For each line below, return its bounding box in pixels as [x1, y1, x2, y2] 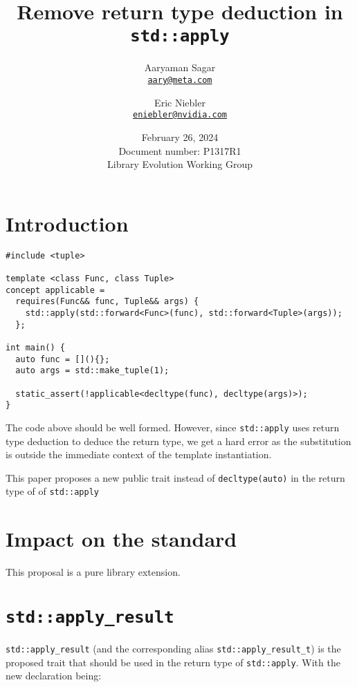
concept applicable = [6, 285, 105, 295]
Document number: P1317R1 [118, 143, 241, 158]
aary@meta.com [147, 75, 212, 86]
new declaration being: [6, 668, 102, 683]
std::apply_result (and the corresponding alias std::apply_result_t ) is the [6, 641, 341, 655]
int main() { [6, 342, 65, 352]
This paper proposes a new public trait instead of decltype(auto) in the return [6, 470, 345, 484]
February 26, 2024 [141, 129, 219, 144]
